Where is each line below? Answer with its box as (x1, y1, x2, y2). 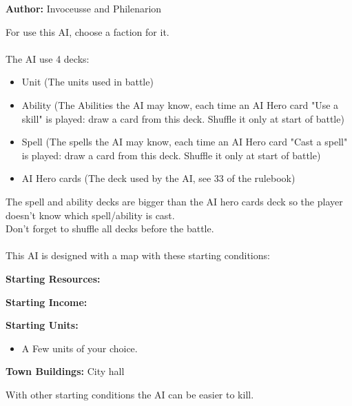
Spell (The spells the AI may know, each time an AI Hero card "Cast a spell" (21, 134, 348, 149)
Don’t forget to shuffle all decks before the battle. (6, 221, 214, 236)
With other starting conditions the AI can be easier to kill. (6, 387, 254, 401)
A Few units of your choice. (21, 341, 138, 355)
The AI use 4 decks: (6, 51, 90, 65)
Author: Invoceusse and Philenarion (6, 1, 162, 15)
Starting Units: (6, 318, 79, 332)
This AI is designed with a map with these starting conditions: (6, 248, 270, 263)
